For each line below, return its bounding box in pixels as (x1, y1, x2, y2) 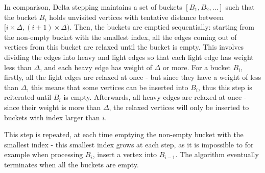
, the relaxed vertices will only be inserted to (109, 101, 249, 112)
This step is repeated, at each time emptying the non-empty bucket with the (4, 129, 244, 140)
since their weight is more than (4, 101, 101, 112)
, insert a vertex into (92, 149, 157, 160)
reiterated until (4, 92, 52, 102)
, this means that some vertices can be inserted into (27, 81, 188, 92)
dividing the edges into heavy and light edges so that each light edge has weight (4, 51, 254, 62)
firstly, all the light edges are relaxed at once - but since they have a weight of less (4, 72, 261, 82)
